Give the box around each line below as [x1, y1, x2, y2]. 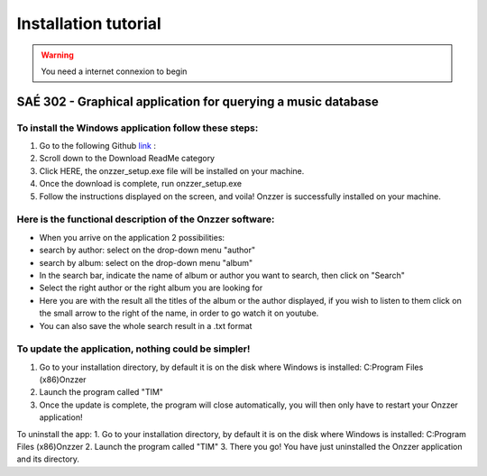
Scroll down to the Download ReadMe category [39, 153, 216, 164]
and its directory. [16, 453, 80, 464]
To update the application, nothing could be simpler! [16, 343, 251, 355]
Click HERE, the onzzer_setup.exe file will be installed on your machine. [39, 165, 305, 176]
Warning [41, 50, 74, 60]
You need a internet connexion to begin [41, 66, 188, 77]
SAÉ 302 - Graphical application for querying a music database [16, 94, 379, 109]
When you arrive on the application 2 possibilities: [39, 232, 225, 243]
